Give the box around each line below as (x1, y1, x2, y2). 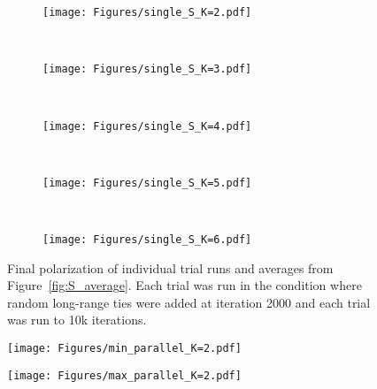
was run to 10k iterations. (7, 310, 147, 329)
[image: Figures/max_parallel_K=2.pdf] (7, 369, 242, 382)
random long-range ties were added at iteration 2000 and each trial (7, 293, 371, 311)
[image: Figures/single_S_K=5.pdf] (42, 176, 252, 189)
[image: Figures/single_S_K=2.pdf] (42, 6, 252, 19)
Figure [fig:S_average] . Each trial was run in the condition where (7, 276, 362, 294)
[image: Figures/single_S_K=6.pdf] (42, 233, 252, 246)
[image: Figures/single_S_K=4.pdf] (42, 119, 252, 133)
